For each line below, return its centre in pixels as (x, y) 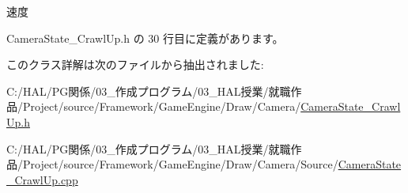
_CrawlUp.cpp (42, 179)
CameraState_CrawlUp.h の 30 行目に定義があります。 (145, 38)
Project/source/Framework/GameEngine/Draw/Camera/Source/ (180, 164)
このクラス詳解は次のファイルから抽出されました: (135, 64)
